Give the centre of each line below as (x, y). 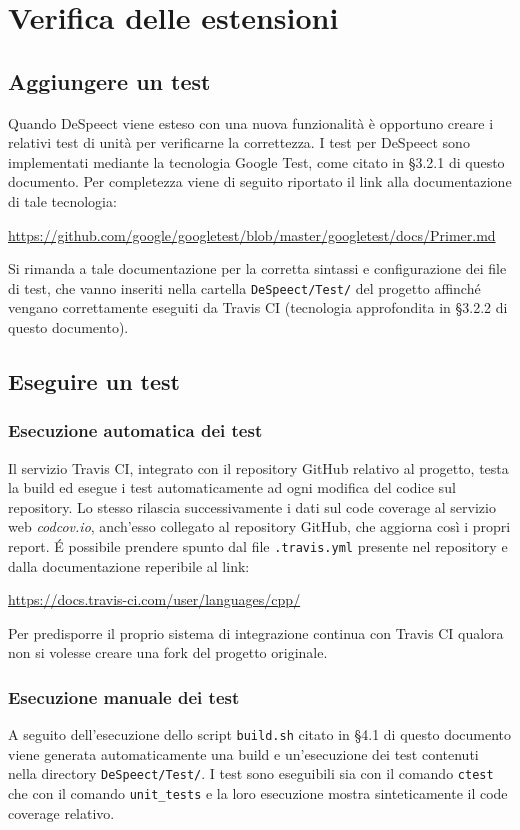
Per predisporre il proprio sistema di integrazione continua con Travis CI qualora (256, 632)
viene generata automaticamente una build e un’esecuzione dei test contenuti (243, 753)
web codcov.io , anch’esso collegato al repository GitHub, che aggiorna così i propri (259, 526)
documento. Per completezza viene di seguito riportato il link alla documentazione (260, 181)
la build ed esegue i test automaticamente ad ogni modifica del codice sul (232, 487)
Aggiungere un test (109, 80)
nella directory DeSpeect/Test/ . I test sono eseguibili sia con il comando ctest (251, 773)
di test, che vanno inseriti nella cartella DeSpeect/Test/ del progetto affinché (244, 287)
